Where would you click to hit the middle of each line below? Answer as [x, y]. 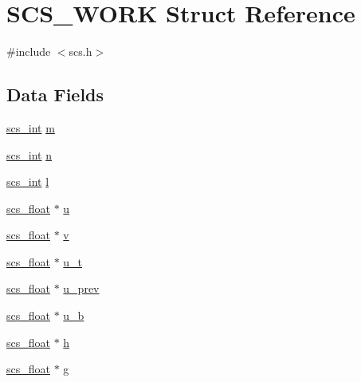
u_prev [81, 288]
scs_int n [29, 154]
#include [29, 51]
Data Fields [55, 95]
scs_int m [31, 127]
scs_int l [28, 181]
